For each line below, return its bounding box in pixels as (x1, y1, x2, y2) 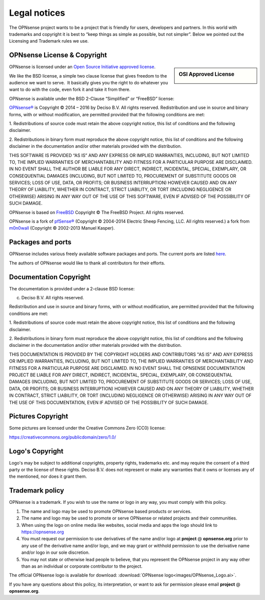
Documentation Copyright (9, 273, 91, 281)
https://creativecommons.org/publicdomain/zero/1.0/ (9, 434, 116, 440)
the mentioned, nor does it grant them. (9, 473, 87, 479)
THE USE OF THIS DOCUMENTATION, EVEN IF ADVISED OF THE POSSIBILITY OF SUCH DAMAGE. (9, 399, 209, 405)
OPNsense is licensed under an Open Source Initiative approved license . (9, 64, 156, 70)
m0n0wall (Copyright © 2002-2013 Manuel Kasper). (9, 225, 115, 231)
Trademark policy (9, 486, 64, 495)
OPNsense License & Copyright (9, 51, 107, 59)
